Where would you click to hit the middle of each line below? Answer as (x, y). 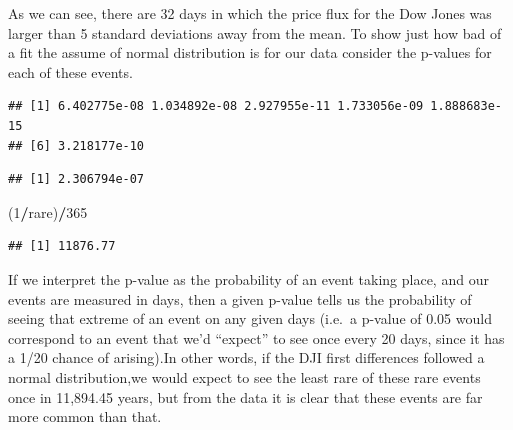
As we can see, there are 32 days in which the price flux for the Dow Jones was (250, 13)
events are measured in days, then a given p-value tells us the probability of (240, 298)
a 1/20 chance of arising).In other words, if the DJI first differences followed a (246, 357)
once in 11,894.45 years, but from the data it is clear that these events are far (245, 396)
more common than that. (85, 416)
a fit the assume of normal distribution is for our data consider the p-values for (250, 52)
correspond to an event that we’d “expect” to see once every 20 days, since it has (256, 337)
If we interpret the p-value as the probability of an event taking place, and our (248, 278)
